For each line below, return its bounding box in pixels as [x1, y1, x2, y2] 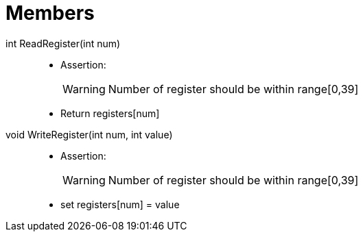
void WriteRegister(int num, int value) [5, 128, 173, 140]
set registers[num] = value [60, 198, 180, 210]
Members [5, 1, 95, 25]
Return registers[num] [60, 107, 160, 119]
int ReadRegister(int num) [5, 37, 121, 49]
